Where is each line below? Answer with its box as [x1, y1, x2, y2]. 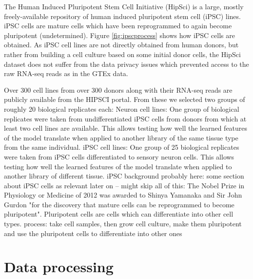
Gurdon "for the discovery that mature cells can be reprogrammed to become [4, 199, 234, 209]
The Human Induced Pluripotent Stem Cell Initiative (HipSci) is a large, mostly [4, 1, 244, 11]
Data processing [4, 257, 114, 277]
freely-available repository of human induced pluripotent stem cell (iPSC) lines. [4, 11, 241, 21]
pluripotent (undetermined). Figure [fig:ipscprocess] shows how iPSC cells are [4, 30, 235, 40]
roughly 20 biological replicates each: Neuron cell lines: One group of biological [4, 103, 239, 114]
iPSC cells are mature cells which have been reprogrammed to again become [4, 20, 232, 31]
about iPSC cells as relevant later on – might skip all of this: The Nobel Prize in [4, 180, 245, 190]
